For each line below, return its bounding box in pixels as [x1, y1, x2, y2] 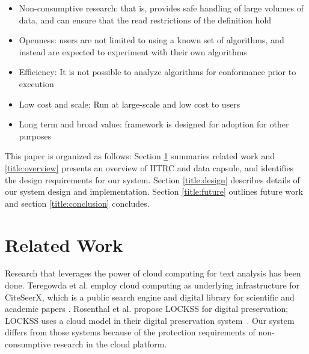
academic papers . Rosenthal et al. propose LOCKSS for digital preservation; [5, 302, 289, 315]
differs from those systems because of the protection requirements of [5, 326, 255, 338]
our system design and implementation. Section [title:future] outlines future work [5, 185, 303, 198]
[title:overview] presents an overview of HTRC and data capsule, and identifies [5, 161, 294, 174]
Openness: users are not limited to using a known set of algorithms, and [19, 34, 284, 46]
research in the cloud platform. [53, 338, 167, 350]
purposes [19, 129, 52, 142]
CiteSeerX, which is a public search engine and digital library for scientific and [5, 290, 295, 303]
